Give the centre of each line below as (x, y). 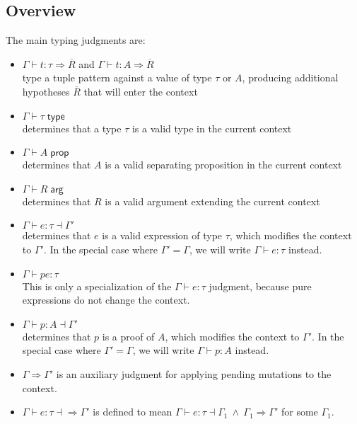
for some (299, 412)
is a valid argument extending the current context (212, 201)
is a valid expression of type (162, 235)
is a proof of (128, 336)
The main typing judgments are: (76, 40)
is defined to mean (133, 412)
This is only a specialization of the (97, 286)
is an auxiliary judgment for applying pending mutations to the (194, 373)
